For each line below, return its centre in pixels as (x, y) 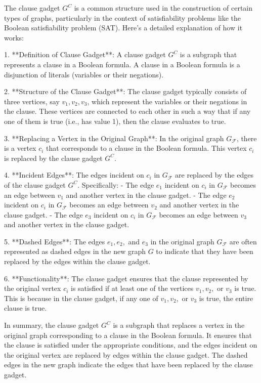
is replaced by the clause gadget (53, 158)
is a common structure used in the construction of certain (163, 8)
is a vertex (20, 148)
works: (14, 37)
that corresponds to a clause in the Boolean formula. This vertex (146, 148)
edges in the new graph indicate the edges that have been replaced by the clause (128, 365)
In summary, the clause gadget (52, 325)
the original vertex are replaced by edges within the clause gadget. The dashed (126, 354)
